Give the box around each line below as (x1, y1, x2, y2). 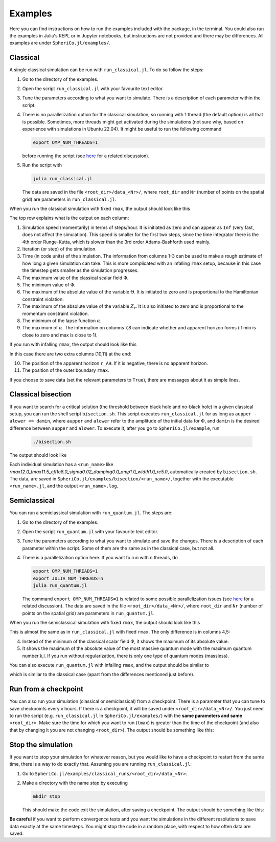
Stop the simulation (9, 740, 73, 749)
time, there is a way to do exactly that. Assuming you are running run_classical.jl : (9, 761, 192, 767)
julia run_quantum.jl (33, 582, 87, 588)
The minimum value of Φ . (22, 282, 76, 288)
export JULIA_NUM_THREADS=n (33, 575, 103, 581)
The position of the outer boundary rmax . (22, 367, 109, 373)
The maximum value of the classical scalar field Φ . (22, 275, 129, 281)
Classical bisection (9, 390, 72, 399)
